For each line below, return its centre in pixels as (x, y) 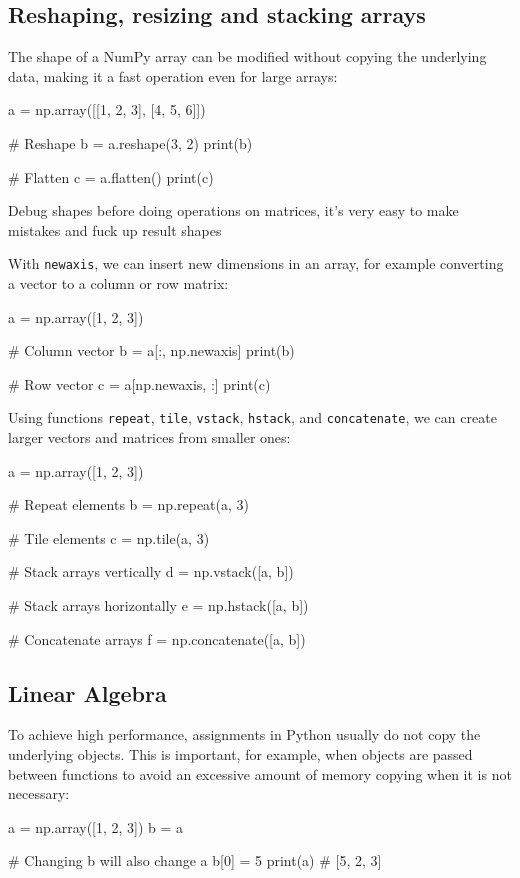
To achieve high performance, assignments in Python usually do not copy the (244, 734)
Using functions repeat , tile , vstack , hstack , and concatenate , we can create (252, 417)
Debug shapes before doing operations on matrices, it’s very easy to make (233, 210)
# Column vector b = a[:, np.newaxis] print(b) (151, 350)
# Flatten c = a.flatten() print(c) (111, 176)
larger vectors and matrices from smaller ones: (149, 437)
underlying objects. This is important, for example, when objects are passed (240, 754)
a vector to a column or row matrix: (118, 283)
